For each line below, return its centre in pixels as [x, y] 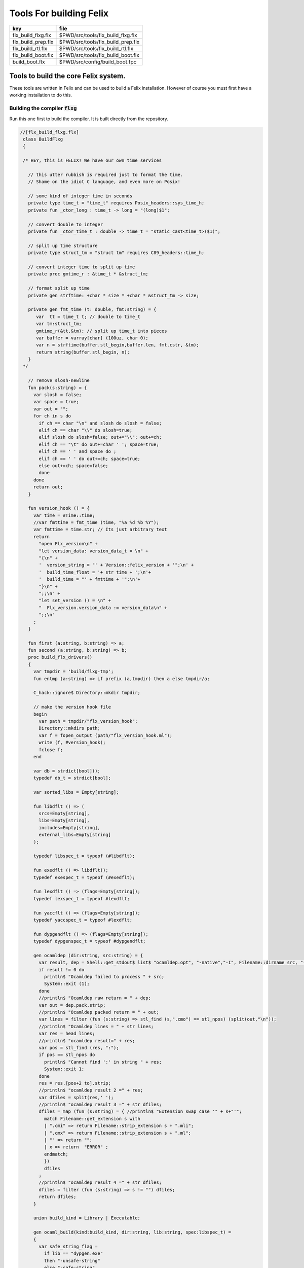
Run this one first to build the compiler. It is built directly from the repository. [89, 119]
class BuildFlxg [43, 139]
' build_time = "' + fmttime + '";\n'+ [89, 579]
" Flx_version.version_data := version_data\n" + [103, 608]
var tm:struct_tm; [59, 324]
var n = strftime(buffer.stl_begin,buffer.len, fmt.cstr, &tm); [118, 345]
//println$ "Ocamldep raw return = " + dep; [95, 998]
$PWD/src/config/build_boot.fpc [98, 62]
